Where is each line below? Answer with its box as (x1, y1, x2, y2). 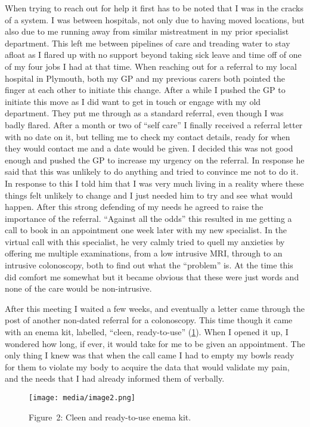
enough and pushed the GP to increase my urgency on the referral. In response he (5, 153, 305, 166)
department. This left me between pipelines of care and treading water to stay (5, 36, 290, 49)
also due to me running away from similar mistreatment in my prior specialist (5, 25, 289, 38)
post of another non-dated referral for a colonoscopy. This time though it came (5, 314, 293, 326)
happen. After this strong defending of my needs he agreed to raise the (5, 200, 263, 213)
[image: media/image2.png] (29, 394, 135, 402)
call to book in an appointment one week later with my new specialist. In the (5, 224, 287, 236)
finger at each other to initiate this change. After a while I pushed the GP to (5, 83, 286, 96)
